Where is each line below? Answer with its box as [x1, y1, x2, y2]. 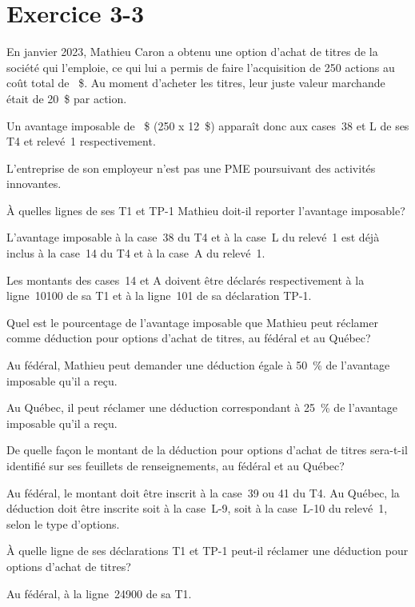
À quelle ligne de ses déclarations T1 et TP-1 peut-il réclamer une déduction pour [6, 542, 409, 559]
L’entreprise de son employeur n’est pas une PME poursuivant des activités [6, 159, 376, 176]
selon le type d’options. [6, 515, 120, 532]
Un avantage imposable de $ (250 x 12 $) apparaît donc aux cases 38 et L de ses [6, 117, 409, 134]
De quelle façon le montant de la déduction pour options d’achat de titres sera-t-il [6, 441, 408, 458]
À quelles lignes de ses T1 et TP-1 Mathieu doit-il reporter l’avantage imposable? [6, 202, 405, 218]
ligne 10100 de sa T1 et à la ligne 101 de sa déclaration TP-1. [6, 287, 312, 304]
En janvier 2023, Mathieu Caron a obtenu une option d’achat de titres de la [6, 43, 378, 60]
